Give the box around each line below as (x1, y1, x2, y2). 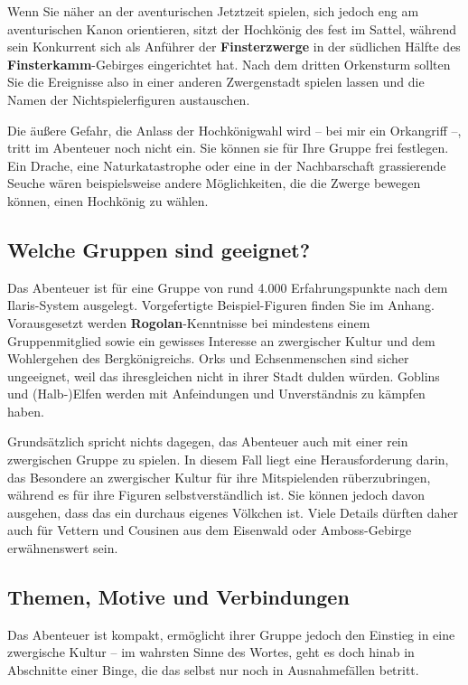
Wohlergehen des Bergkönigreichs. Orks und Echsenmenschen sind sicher (7, 349, 409, 368)
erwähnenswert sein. (7, 539, 118, 558)
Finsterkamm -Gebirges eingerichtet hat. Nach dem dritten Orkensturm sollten (7, 54, 451, 73)
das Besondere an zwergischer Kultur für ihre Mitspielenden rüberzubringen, (7, 467, 431, 486)
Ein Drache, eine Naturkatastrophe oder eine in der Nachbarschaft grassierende (7, 155, 446, 174)
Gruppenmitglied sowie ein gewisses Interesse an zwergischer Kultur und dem (7, 331, 435, 350)
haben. (7, 401, 44, 420)
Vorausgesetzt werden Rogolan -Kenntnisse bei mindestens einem (7, 313, 370, 332)
